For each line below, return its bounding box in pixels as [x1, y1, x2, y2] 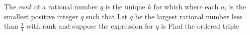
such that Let [86, 11, 128, 21]
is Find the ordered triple [161, 21, 239, 31]
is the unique [105, 1, 145, 11]
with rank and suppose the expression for [26, 21, 153, 31]
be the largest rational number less [135, 11, 242, 21]
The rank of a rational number [4, 1, 98, 11]
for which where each [153, 1, 219, 11]
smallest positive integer [4, 11, 78, 21]
